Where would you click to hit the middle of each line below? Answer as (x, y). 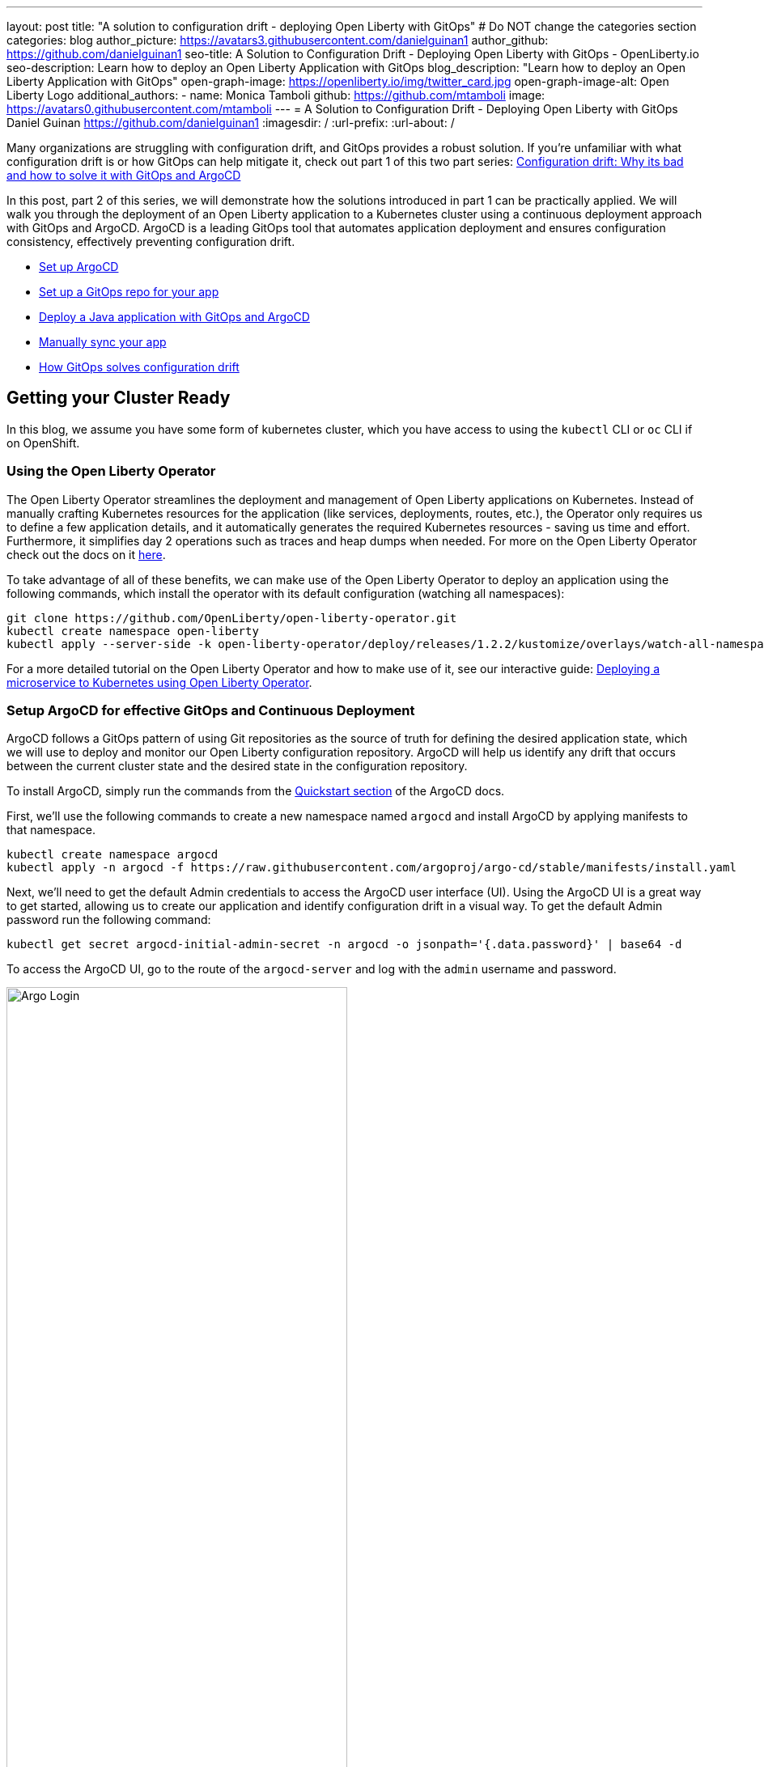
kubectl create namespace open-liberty (133, 631)
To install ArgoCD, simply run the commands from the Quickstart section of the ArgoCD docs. (256, 791)
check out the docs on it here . (86, 554)
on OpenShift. (43, 443)
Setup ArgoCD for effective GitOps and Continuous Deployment (211, 710)
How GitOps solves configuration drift (139, 367)
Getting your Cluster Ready (119, 398)
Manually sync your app (103, 342)
